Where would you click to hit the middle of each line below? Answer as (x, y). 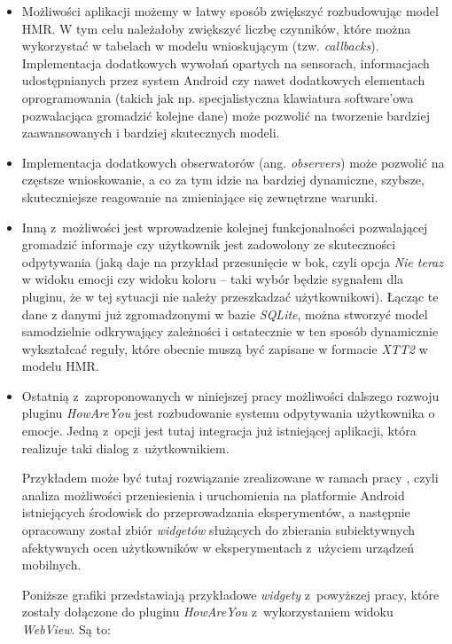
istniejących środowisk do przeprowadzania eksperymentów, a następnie (216, 512)
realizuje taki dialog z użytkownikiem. (125, 448)
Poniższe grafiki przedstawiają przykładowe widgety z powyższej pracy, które (230, 594)
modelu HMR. (60, 366)
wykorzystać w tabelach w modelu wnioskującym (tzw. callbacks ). (200, 46)
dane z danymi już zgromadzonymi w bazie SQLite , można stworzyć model (225, 314)
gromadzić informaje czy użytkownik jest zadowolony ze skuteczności (209, 244)
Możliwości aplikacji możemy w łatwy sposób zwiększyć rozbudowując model (230, 11)
